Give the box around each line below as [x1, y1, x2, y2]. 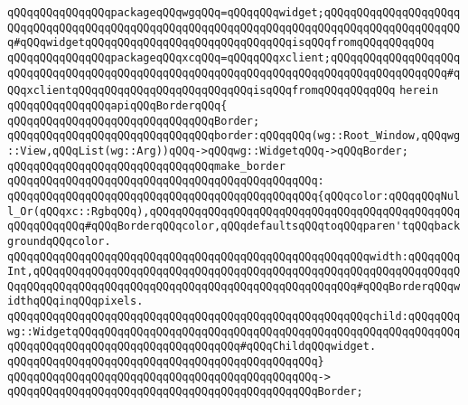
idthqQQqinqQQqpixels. [7, 295, 144, 308]
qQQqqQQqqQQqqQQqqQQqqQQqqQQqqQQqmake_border [7, 159, 285, 173]
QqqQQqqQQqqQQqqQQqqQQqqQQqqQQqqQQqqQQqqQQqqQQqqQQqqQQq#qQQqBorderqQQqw [7, 279, 461, 293]
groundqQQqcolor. [7, 234, 111, 248]
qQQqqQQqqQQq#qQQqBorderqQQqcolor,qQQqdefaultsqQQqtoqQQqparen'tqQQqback [7, 220, 461, 233]
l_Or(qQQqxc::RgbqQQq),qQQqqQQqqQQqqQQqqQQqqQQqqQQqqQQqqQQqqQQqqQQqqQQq [7, 204, 461, 218]
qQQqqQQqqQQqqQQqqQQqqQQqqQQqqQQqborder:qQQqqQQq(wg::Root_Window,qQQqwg [7, 129, 461, 143]
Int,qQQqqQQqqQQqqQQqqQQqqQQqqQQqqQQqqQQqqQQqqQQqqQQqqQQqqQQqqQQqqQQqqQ [7, 265, 461, 278]
